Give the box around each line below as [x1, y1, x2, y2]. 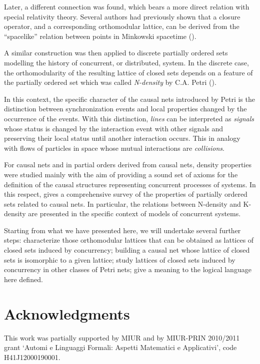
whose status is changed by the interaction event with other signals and [4, 123, 223, 133]
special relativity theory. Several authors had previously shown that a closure [4, 11, 240, 21]
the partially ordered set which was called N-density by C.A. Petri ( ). [4, 77, 216, 87]
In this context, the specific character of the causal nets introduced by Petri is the [4, 93, 255, 104]
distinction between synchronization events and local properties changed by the [4, 103, 247, 114]
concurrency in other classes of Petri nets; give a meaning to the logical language [4, 264, 251, 275]
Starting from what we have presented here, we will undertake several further [4, 225, 241, 235]
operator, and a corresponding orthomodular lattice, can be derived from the [4, 21, 239, 31]
